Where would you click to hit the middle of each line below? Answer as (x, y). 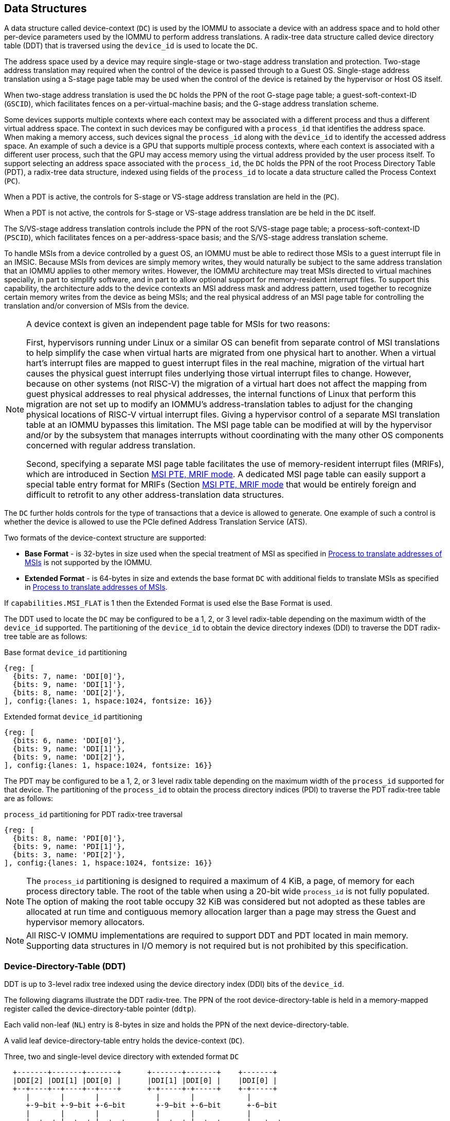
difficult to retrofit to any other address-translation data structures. (155, 495)
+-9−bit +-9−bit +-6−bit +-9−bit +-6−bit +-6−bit (152, 1105)
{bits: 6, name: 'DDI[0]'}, (69, 741)
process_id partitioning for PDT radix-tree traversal (93, 815)
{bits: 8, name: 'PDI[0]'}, (69, 838)
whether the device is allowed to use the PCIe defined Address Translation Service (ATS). (156, 522)
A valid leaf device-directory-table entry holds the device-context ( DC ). (124, 1041)
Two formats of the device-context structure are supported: (105, 538)
